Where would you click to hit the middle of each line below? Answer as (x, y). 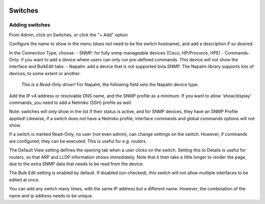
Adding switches (30, 25)
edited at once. (24, 179)
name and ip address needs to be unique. (51, 196)
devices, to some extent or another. (45, 73)
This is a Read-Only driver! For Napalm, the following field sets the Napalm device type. (110, 85)
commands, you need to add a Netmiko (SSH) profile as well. (71, 102)
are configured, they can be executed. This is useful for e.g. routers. (78, 141)
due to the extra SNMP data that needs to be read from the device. (77, 164)
